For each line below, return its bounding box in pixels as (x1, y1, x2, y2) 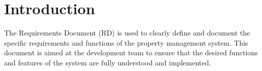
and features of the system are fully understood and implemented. (4, 57, 211, 67)
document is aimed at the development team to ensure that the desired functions (4, 47, 258, 58)
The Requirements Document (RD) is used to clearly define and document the (4, 27, 250, 38)
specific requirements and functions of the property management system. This (4, 37, 248, 48)
